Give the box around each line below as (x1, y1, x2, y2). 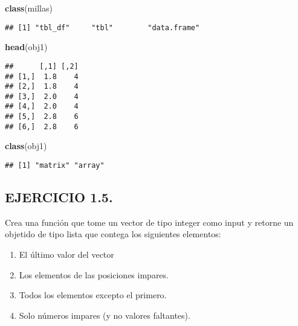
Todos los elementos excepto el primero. (19, 289, 167, 301)
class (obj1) (5, 139, 47, 152)
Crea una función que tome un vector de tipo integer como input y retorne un (5, 216, 294, 228)
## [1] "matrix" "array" (5, 161, 105, 170)
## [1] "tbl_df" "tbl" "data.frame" (5, 23, 200, 32)
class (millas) (5, 2, 53, 14)
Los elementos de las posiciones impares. (19, 268, 169, 281)
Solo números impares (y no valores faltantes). (19, 308, 190, 321)
